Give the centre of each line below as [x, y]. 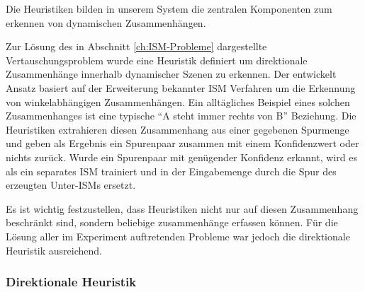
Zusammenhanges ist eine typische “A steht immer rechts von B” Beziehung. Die [181, 116]
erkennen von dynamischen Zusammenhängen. [106, 22]
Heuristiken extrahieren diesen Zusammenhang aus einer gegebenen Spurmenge [178, 129]
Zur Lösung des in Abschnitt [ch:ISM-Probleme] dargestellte [136, 46]
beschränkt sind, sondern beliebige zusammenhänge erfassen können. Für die [172, 222]
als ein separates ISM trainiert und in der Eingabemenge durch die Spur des [171, 171]
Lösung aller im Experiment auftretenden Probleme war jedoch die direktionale [178, 236]
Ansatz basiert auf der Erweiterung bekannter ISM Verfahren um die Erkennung [181, 87]
